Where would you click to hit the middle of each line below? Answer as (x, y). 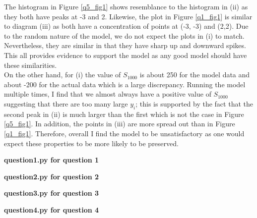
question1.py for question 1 (52, 160)
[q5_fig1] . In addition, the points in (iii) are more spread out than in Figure (120, 124)
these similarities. (31, 65)
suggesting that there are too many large (66, 103)
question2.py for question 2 (52, 176)
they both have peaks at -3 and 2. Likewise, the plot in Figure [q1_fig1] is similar (128, 16)
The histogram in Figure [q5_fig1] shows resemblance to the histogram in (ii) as (126, 6)
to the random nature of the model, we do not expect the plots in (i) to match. (124, 35)
